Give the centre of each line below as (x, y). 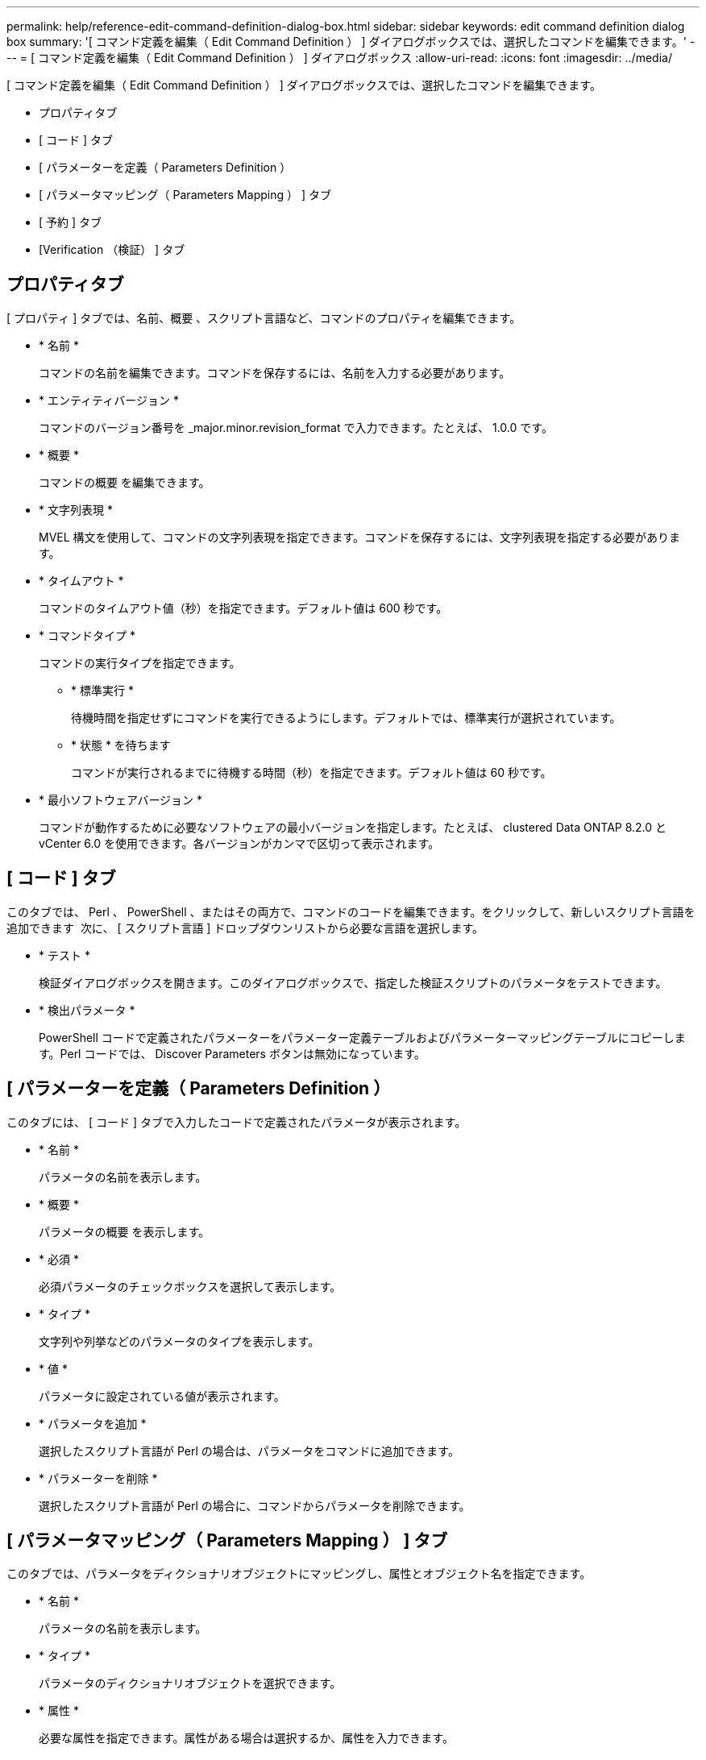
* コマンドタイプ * (87, 635)
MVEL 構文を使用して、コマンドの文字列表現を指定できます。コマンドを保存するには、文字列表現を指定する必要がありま (360, 537)
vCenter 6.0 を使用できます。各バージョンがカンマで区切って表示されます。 (239, 843)
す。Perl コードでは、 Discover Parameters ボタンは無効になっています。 (232, 1053)
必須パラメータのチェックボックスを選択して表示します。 (190, 1286)
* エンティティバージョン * (109, 400)
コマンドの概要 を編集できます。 (125, 482)
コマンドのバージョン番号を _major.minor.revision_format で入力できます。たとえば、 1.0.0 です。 (296, 427)
